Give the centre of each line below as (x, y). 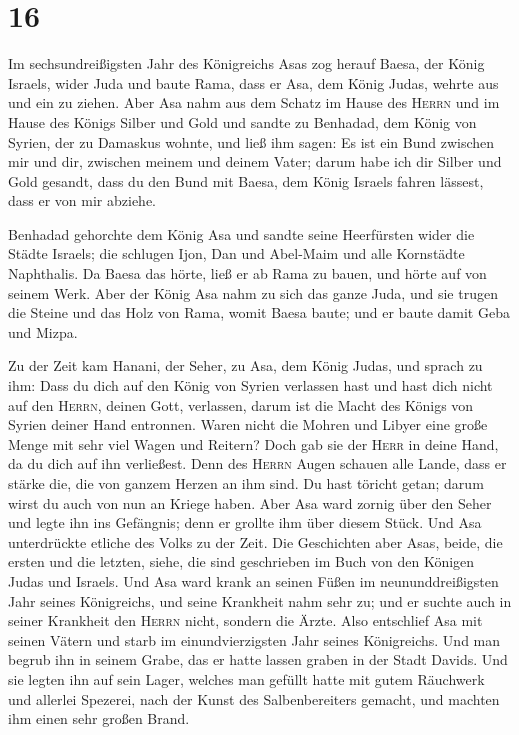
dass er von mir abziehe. (82, 200)
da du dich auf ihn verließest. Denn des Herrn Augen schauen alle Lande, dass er (257, 463)
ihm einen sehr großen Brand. (99, 718)
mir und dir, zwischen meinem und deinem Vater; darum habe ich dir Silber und (255, 161)
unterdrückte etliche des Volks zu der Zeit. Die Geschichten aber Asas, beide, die (255, 541)
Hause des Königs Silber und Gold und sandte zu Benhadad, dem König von (242, 121)
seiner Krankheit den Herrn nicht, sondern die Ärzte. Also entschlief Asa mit (245, 620)
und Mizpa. (43, 331)
